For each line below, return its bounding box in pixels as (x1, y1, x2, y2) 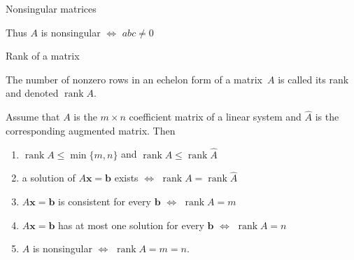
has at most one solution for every (58, 217, 204, 232)
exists (114, 170, 139, 185)
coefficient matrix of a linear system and (129, 109, 302, 124)
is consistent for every (58, 194, 151, 208)
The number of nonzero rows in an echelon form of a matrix (6, 71, 262, 86)
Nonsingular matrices (6, 1, 97, 15)
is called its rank (278, 71, 349, 86)
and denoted (6, 85, 59, 100)
